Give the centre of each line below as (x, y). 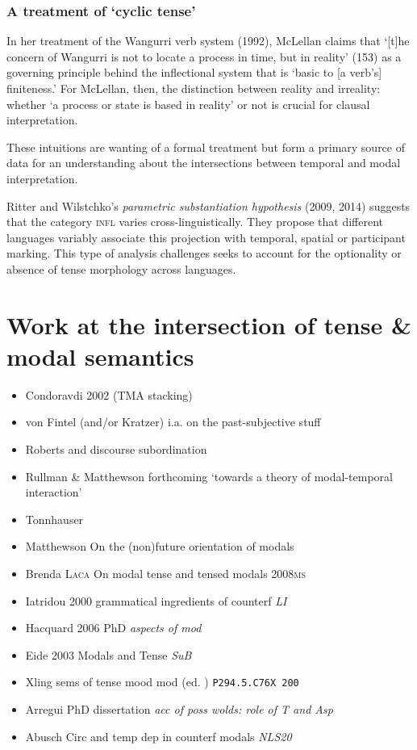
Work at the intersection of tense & (209, 324)
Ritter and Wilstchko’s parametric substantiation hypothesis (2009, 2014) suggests (208, 205)
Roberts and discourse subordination (116, 449)
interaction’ (54, 492)
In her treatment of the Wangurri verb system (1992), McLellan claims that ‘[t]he (208, 41)
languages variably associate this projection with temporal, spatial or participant (206, 237)
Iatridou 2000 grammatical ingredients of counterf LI (156, 600)
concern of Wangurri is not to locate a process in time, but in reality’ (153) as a (204, 56)
